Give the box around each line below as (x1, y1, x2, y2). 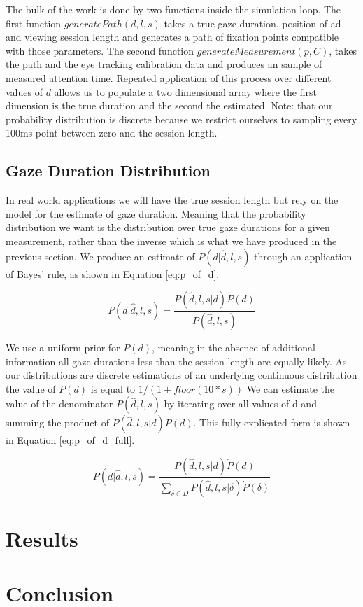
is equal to (90, 381, 136, 396)
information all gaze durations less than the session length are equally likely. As (6, 354, 347, 368)
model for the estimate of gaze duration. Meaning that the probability (6, 206, 306, 221)
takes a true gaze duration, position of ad (164, 15, 341, 30)
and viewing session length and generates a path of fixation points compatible (6, 29, 339, 44)
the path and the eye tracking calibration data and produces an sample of (6, 57, 322, 71)
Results (6, 524, 78, 553)
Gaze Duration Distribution (6, 160, 211, 181)
